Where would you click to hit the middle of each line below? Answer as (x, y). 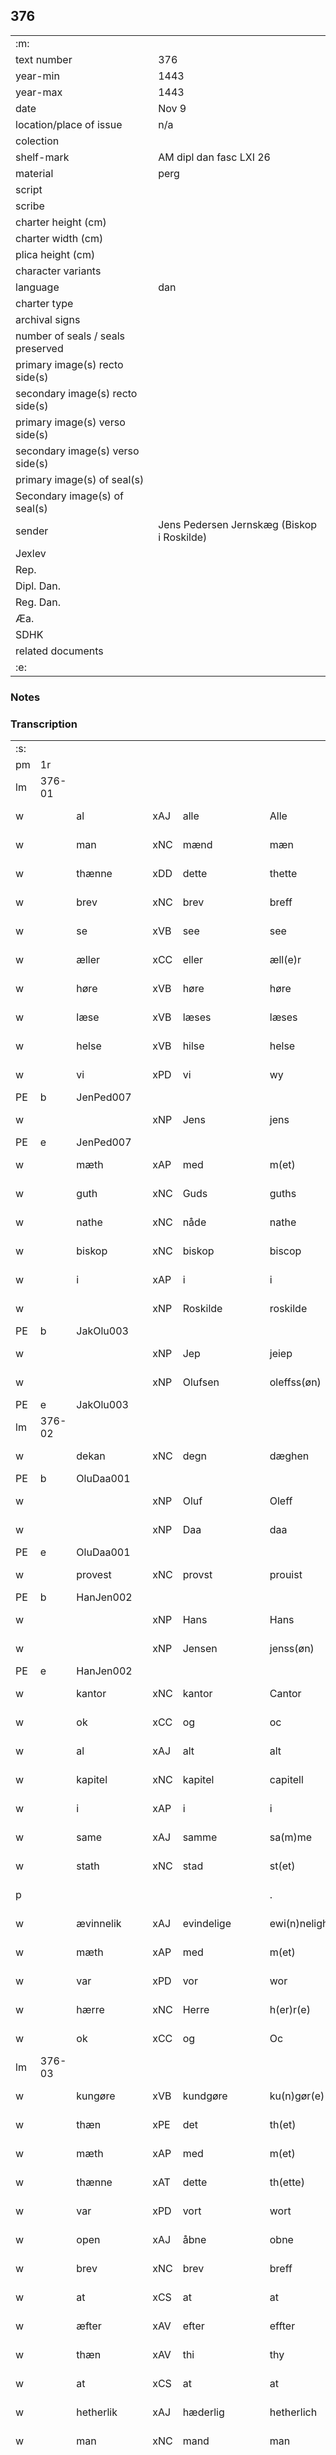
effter (282, 2326)
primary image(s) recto (69, 364)
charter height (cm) (61, 222)
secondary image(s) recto (76, 393)
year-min (37, 76)
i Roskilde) (183, 537)
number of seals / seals (70, 336)
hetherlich (293, 2412)
